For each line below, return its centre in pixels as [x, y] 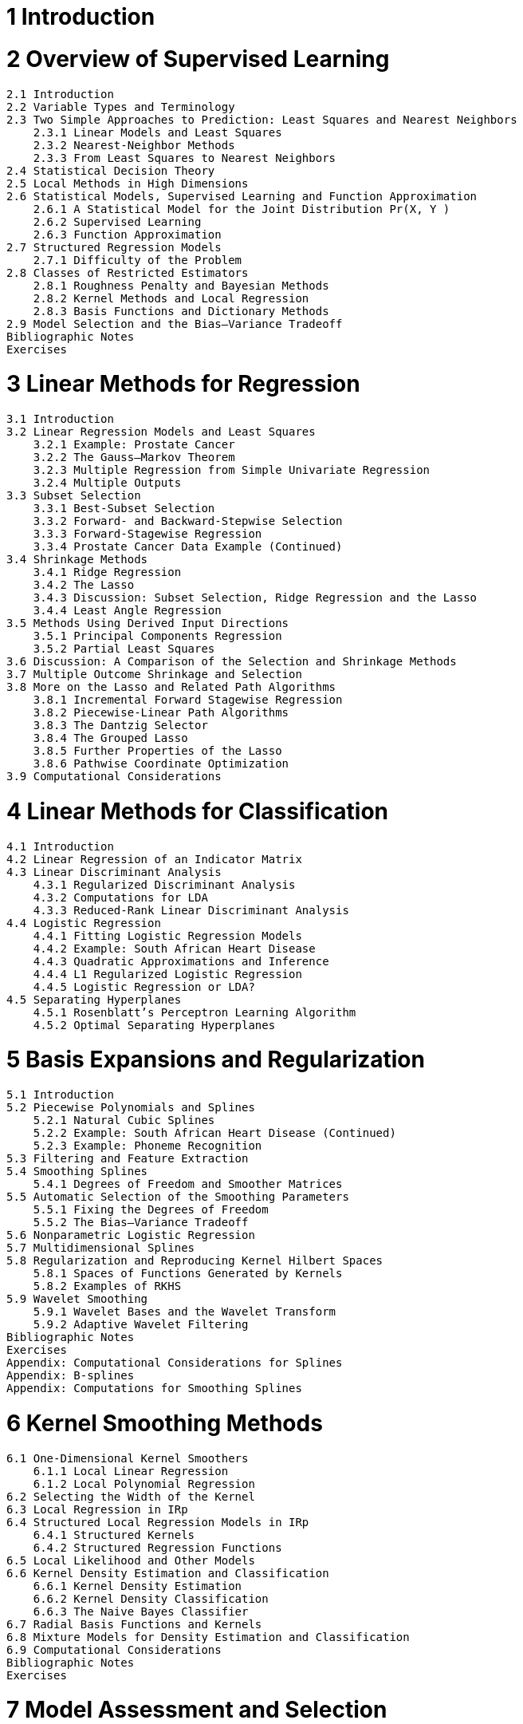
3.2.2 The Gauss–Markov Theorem [134, 457]
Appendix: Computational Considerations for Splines [175, 1363]
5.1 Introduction [60, 1095]
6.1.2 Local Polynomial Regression [144, 1483]
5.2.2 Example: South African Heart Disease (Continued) [214, 1133]
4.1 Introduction [60, 846]
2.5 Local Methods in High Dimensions [128, 183]
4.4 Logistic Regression [84, 923]
